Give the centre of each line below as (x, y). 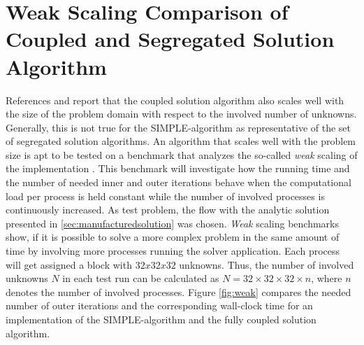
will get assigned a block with (69, 264)
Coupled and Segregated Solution (170, 39)
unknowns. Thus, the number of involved (267, 264)
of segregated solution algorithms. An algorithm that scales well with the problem (181, 141)
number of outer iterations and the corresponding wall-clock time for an (159, 305)
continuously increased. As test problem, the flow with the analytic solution (168, 210)
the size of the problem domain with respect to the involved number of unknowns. (181, 114)
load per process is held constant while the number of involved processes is (165, 196)
